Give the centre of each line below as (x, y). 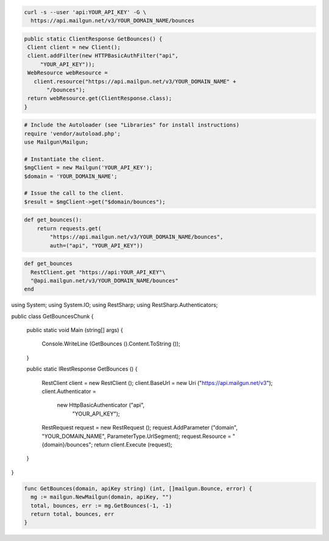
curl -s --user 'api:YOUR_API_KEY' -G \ (85, 12)
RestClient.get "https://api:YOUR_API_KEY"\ (98, 272)
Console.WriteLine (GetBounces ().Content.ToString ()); (111, 344)
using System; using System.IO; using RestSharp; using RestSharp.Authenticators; (115, 305)
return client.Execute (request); (133, 444)
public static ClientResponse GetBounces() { (93, 39)
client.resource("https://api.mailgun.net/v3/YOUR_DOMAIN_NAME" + (135, 81)
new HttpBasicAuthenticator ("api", (101, 405)
